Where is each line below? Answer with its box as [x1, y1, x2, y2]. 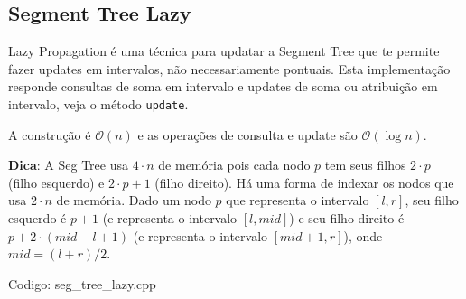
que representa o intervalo [226, 191, 369, 210]
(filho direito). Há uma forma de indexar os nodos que [154, 173, 454, 192]
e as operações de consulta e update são [137, 125, 358, 144]
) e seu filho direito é [289, 209, 405, 228]
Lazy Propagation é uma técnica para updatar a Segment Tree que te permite [8, 42, 440, 61]
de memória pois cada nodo [158, 155, 311, 174]
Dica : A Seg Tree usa [8, 155, 129, 174]
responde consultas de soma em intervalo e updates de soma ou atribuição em [8, 77, 438, 96]
